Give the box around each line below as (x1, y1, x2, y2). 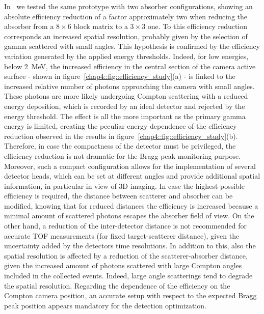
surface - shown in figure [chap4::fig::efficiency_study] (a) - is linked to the (4, 71, 235, 81)
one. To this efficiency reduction (147, 21, 248, 32)
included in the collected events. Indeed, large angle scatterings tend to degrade (4, 270, 253, 281)
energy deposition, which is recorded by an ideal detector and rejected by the (4, 100, 245, 111)
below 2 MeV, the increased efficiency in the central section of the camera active (4, 61, 256, 71)
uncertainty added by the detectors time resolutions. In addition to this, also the (4, 240, 256, 251)
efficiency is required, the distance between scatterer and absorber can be (4, 190, 233, 201)
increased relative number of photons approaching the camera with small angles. (4, 80, 255, 91)
